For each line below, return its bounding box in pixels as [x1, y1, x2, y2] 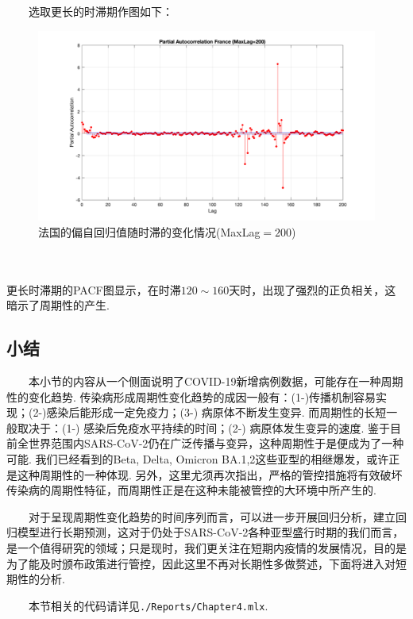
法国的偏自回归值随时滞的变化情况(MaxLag [38, 223, 261, 240]
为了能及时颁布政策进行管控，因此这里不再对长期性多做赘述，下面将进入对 [6, 555, 396, 571]
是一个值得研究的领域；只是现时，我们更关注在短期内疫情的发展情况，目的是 [6, 540, 407, 556]
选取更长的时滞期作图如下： [28, 3, 173, 19]
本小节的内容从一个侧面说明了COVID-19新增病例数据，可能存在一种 [28, 373, 381, 390]
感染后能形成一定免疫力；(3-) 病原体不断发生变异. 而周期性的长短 [46, 404, 387, 421]
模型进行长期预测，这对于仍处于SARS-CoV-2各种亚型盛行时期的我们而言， [17, 524, 404, 540]
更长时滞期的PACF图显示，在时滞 [6, 281, 181, 298]
